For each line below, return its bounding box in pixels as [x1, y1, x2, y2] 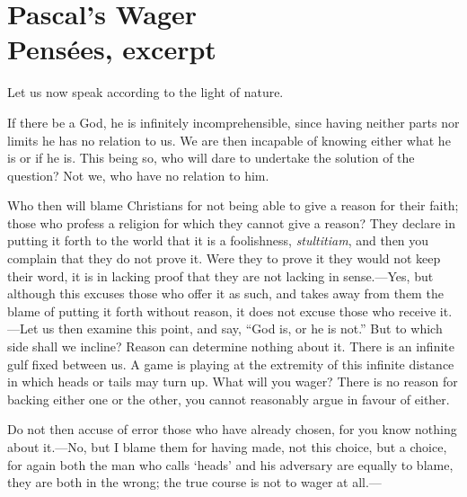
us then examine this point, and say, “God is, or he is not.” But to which [42, 319, 443, 338]
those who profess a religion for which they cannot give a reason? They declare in [7, 213, 456, 232]
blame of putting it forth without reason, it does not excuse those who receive [7, 301, 436, 320]
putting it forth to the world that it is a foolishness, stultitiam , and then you [7, 231, 429, 250]
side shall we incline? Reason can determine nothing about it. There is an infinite [7, 337, 454, 356]
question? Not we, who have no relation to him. [7, 165, 269, 184]
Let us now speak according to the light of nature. [7, 83, 284, 102]
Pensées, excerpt [7, 31, 216, 67]
